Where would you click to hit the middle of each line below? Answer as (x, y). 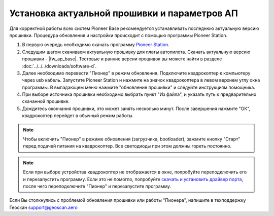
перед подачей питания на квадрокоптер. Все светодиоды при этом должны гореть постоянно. (127, 146)
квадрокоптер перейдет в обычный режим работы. (78, 116)
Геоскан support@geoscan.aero (44, 207)
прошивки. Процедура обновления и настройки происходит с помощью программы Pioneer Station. (118, 35)
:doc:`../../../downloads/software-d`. (59, 66)
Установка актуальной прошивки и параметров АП (124, 13)
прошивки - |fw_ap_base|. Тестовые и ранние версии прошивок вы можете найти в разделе (122, 59)
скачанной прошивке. (46, 101)
